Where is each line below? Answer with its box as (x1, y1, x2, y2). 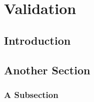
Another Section (4, 62, 90, 77)
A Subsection (4, 88, 58, 100)
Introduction (4, 32, 71, 48)
